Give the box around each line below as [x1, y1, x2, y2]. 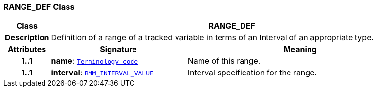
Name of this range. [187, 56, 261, 66]
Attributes [8, 44, 46, 55]
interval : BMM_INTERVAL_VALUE [51, 68, 154, 78]
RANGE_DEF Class [3, 2, 75, 12]
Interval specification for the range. [187, 68, 317, 78]
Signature [100, 44, 137, 55]
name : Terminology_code [51, 56, 138, 66]
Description [5, 33, 49, 43]
